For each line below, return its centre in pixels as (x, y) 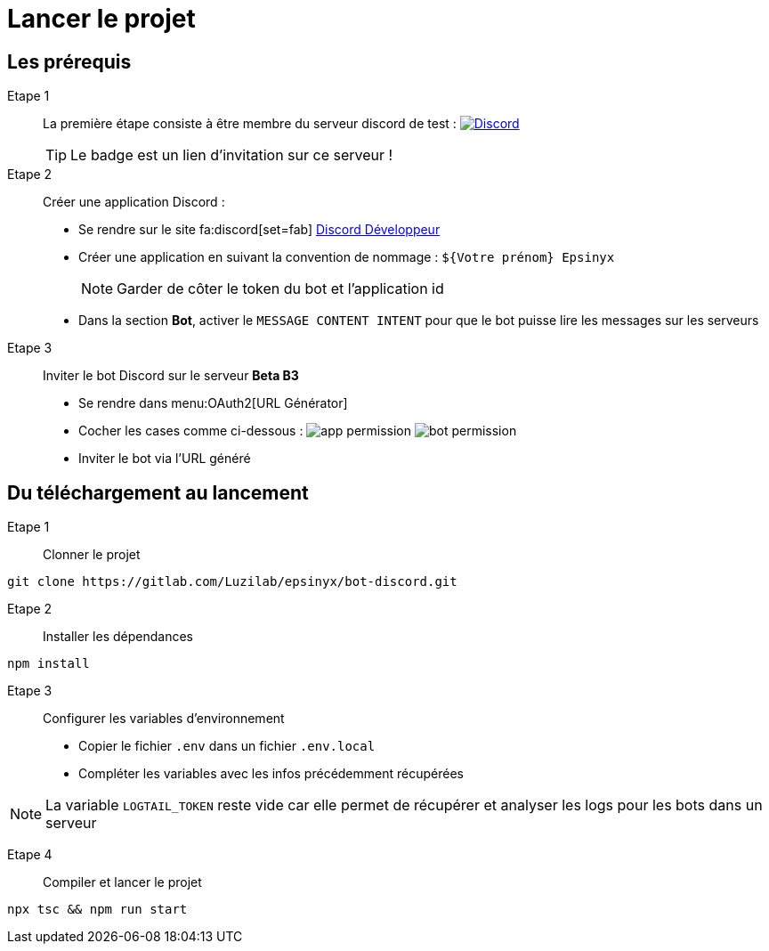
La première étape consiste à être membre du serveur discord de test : (250, 124)
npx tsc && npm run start (97, 910)
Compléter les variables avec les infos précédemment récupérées (271, 774)
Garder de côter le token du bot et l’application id (280, 289)
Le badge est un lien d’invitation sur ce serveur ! (232, 155)
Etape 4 (30, 855)
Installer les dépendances (118, 637)
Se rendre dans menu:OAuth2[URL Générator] (213, 403)
